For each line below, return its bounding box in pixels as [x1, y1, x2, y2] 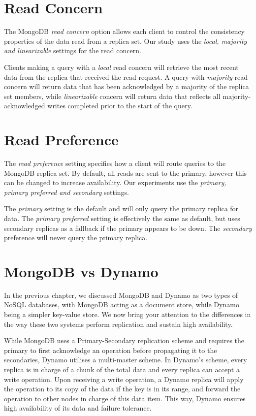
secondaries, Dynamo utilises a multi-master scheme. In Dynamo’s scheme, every [4, 354, 247, 365]
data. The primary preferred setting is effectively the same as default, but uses [4, 213, 240, 223]
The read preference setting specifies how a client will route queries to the [4, 158, 226, 168]
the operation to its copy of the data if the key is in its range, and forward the [4, 384, 241, 394]
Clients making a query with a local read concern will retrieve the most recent [4, 62, 239, 72]
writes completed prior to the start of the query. [47, 100, 192, 111]
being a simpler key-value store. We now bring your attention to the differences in [4, 309, 251, 320]
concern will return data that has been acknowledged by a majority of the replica [4, 81, 249, 92]
